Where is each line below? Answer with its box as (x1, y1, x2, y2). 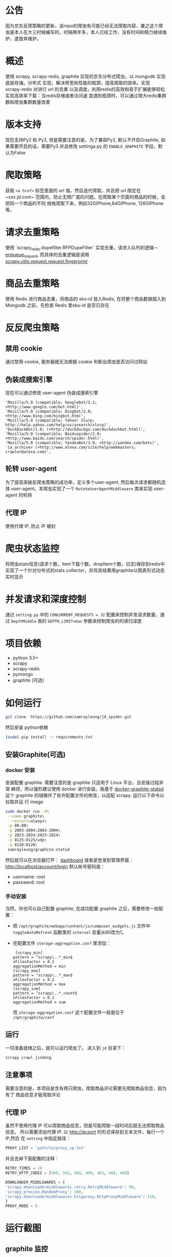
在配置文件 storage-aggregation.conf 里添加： (12, 940, 111, 946)
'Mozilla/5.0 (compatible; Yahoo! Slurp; (5, 418, 95, 423)
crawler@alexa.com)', (5, 449, 52, 454)
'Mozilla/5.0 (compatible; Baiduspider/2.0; (5, 431, 102, 436)
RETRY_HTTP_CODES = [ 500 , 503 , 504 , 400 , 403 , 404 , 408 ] (5, 1170, 130, 1176)
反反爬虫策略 (5, 322, 60, 334)
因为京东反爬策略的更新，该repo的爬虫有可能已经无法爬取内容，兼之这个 (5, 23, 159, 29)
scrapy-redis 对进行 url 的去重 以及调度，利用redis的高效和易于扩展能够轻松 (5, 86, 165, 92)
